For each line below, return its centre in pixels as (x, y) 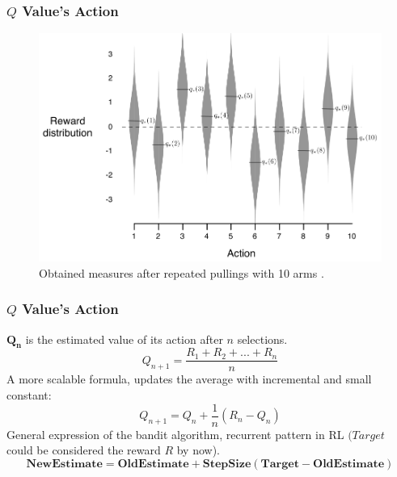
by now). (198, 450)
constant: (29, 395)
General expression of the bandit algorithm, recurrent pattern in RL (175, 434)
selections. (262, 339)
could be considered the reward (84, 450)
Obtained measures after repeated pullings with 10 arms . (182, 272)
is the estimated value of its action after (124, 339)
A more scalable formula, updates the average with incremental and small (189, 379)
